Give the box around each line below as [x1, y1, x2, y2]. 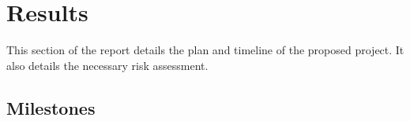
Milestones [6, 95, 96, 119]
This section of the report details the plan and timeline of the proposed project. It [6, 42, 404, 58]
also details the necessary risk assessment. [6, 57, 209, 73]
